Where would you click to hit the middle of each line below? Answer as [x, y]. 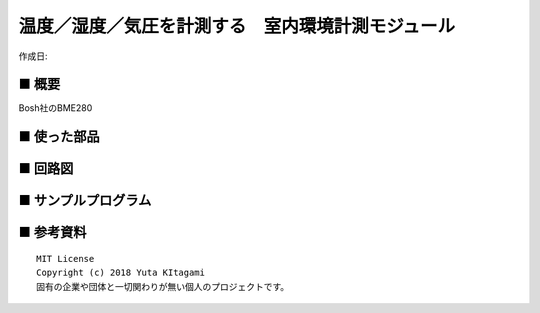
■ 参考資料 [52, 232]
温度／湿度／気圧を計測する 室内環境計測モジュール [237, 26]
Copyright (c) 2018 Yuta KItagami [120, 273]
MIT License [65, 258]
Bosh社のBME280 [55, 108]
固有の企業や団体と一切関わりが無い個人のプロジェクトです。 [163, 286]
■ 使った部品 [59, 136]
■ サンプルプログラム [85, 200]
